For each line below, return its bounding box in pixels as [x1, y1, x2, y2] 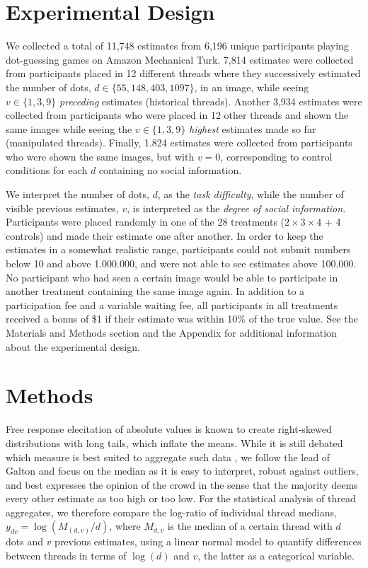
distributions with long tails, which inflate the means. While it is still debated [6, 435, 343, 450]
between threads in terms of [6, 548, 127, 563]
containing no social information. [98, 163, 242, 178]
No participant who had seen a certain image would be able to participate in [6, 269, 338, 284]
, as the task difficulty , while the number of [157, 187, 344, 202]
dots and [6, 534, 43, 549]
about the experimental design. [6, 339, 140, 354]
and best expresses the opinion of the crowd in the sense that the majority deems [6, 477, 358, 492]
